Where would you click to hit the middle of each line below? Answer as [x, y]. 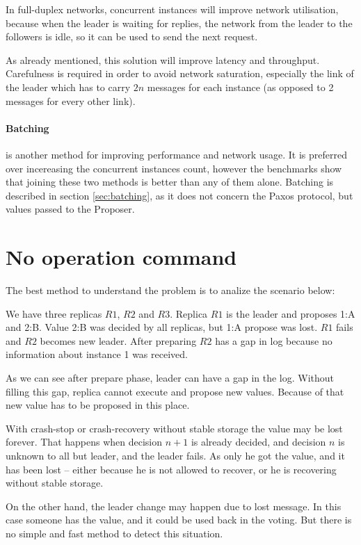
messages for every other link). [71, 100]
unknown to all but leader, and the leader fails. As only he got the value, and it [175, 455]
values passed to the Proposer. [70, 209]
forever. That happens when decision [84, 442]
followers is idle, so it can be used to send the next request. [132, 36]
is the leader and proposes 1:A [291, 313]
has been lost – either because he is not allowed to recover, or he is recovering [171, 469]
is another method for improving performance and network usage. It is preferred [176, 154]
